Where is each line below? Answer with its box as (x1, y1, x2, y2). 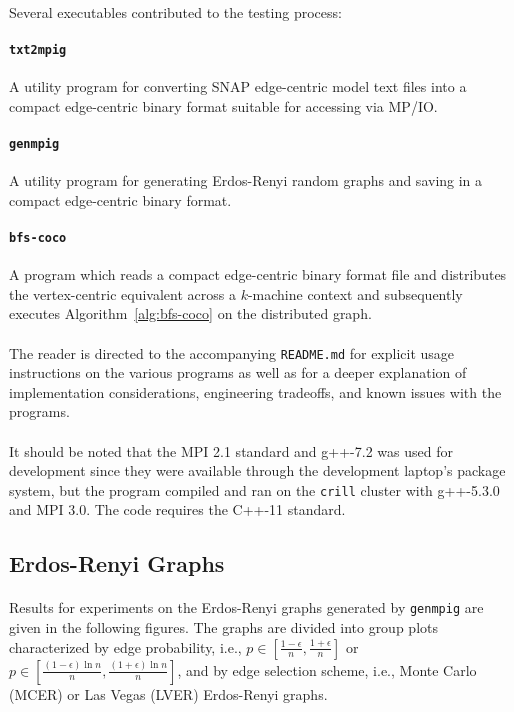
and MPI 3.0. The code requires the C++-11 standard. (9, 499, 346, 520)
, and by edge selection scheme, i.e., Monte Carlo (177, 659, 477, 680)
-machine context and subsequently (247, 283, 463, 304)
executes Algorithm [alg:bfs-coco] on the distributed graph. (9, 303, 372, 324)
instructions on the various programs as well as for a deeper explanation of (9, 362, 467, 383)
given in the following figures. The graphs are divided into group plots (9, 617, 438, 638)
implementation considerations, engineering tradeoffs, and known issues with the (9, 381, 502, 402)
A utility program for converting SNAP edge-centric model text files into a (9, 76, 467, 97)
